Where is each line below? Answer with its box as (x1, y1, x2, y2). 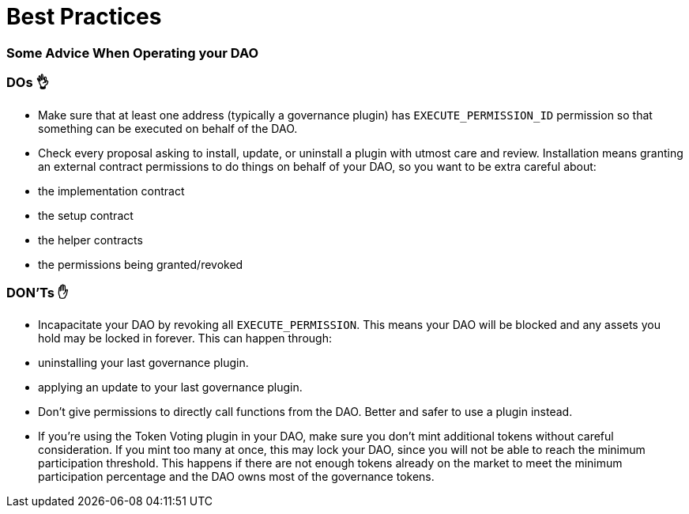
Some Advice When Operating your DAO (6, 44, 259, 61)
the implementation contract (38, 183, 185, 198)
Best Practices (6, 3, 162, 30)
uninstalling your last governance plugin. (38, 356, 249, 370)
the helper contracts (38, 232, 143, 247)
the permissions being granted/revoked (38, 257, 243, 271)
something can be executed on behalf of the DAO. (38, 121, 298, 135)
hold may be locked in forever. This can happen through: (38, 331, 332, 346)
